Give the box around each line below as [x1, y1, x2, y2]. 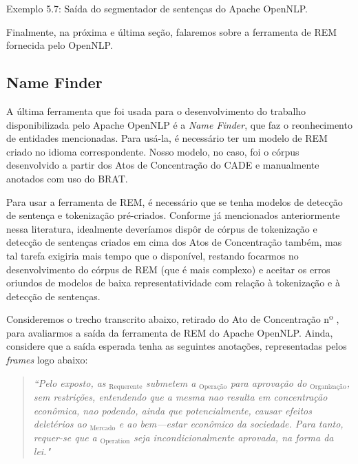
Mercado [89, 424, 116, 432]
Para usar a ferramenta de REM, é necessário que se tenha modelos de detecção [6, 194, 343, 209]
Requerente [109, 383, 143, 391]
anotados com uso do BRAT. [6, 171, 128, 185]
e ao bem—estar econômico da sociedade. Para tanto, [118, 416, 344, 431]
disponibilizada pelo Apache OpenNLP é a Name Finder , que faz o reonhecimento [6, 117, 352, 131]
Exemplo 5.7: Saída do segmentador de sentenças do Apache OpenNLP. [6, 1, 308, 15]
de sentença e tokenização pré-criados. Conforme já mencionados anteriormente [6, 208, 340, 222]
